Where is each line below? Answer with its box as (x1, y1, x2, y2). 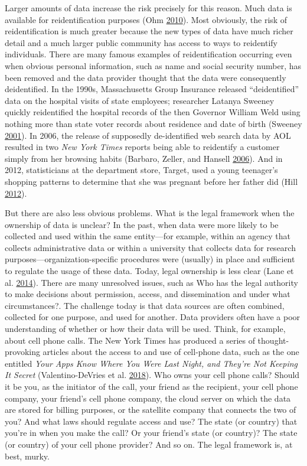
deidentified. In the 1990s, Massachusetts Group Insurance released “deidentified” (5, 83, 299, 95)
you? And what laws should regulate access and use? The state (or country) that (5, 415, 298, 427)
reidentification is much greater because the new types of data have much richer (5, 25, 293, 37)
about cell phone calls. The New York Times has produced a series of (5, 334, 255, 346)
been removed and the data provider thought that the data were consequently (5, 71, 286, 83)
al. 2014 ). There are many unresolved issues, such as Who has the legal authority (5, 276, 298, 288)
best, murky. (5, 449, 50, 462)
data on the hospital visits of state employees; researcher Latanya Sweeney (5, 94, 275, 106)
